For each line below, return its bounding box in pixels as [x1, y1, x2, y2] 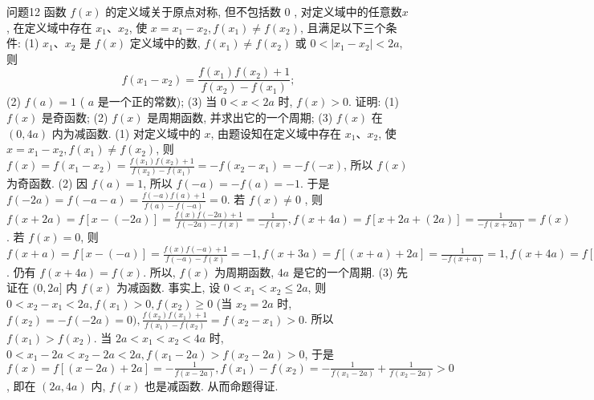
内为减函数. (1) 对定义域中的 [51, 124, 201, 141]
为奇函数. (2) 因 [6, 175, 88, 192]
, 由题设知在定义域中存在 [210, 124, 342, 141]
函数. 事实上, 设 [139, 279, 221, 296]
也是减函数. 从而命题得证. [144, 377, 279, 394]
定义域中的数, [129, 34, 201, 51]
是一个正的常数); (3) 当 [97, 93, 218, 110]
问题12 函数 [6, 3, 67, 19]
